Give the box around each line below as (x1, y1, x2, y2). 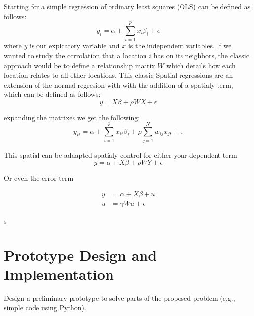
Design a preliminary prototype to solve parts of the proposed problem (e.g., (4, 292, 235, 303)
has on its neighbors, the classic (153, 50, 249, 60)
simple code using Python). (4, 302, 86, 313)
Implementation (4, 264, 114, 284)
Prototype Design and (4, 244, 157, 265)
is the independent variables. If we (128, 41, 232, 51)
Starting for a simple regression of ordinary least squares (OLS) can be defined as (4, 1, 251, 11)
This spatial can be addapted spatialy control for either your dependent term (4, 149, 237, 160)
